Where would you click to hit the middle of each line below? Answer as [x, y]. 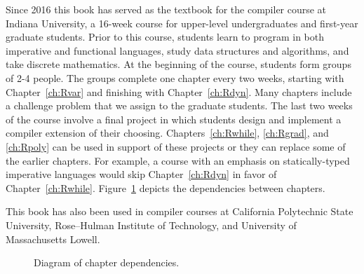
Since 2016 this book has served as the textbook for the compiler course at [166, 9]
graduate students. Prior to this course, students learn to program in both [165, 37]
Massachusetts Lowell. [53, 239]
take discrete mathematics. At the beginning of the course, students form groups [178, 64]
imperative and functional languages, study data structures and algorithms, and [177, 50]
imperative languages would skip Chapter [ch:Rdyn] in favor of [141, 174]
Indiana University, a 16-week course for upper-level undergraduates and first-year [182, 23]
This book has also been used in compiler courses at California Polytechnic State [180, 211]
